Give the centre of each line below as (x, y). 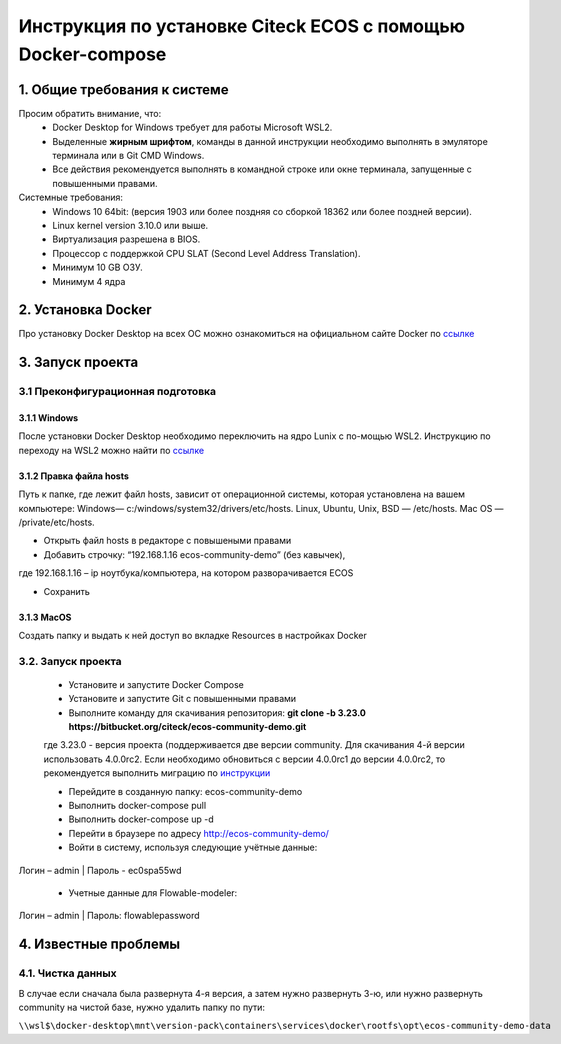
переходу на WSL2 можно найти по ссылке (111, 450)
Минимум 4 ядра (89, 281)
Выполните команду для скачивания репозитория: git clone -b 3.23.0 (217, 712)
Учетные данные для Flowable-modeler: (153, 892)
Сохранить (66, 591)
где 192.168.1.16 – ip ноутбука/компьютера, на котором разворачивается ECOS (186, 573)
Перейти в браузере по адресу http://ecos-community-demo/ (199, 833)
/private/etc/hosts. (56, 522)
